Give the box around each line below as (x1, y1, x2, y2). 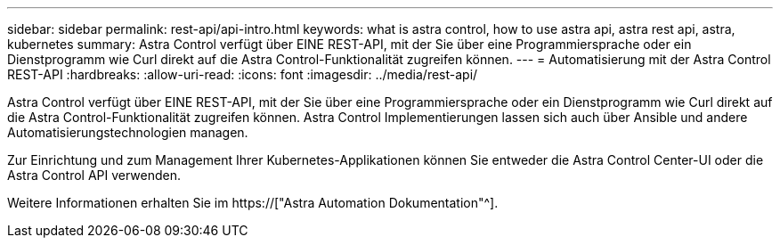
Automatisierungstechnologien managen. (7, 125, 248, 140)
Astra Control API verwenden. (7, 167, 182, 183)
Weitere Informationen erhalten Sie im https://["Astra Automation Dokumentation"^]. (7, 195, 499, 210)
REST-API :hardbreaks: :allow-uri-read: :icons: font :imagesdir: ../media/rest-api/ (7, 67, 478, 82)
